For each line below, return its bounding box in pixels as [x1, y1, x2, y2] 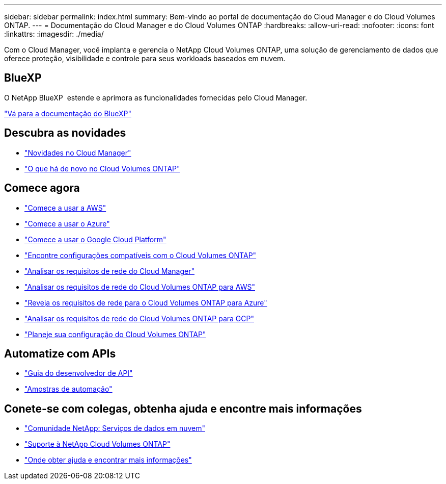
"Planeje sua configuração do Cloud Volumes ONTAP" [24, 329, 206, 339]
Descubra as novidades [4, 126, 126, 140]
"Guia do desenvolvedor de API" [24, 369, 133, 378]
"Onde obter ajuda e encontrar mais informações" [24, 455, 192, 465]
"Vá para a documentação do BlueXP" [4, 109, 131, 118]
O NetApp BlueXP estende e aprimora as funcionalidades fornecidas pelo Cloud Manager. [4, 93, 308, 102]
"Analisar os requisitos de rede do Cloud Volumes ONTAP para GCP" [24, 314, 254, 323]
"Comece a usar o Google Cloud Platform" [24, 235, 166, 244]
